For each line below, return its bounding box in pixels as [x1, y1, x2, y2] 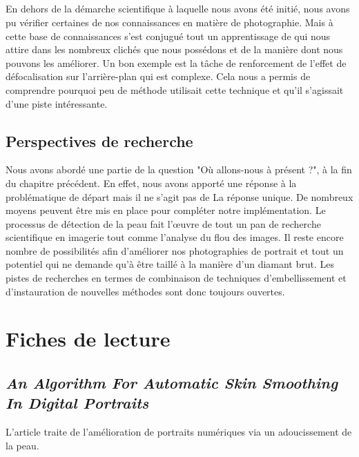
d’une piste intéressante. [6, 96, 108, 110]
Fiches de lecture [6, 324, 171, 353]
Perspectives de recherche [6, 130, 193, 151]
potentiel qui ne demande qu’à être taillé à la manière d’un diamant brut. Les [6, 257, 335, 271]
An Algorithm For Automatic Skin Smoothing [6, 372, 338, 393]
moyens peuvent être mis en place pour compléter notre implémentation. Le [6, 203, 326, 217]
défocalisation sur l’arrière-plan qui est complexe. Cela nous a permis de [6, 69, 311, 84]
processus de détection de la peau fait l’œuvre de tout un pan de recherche [6, 216, 321, 231]
